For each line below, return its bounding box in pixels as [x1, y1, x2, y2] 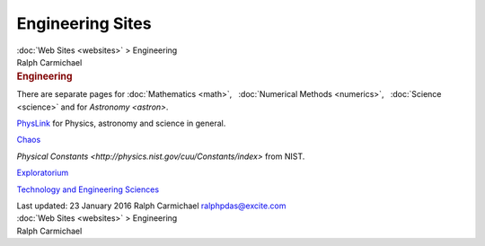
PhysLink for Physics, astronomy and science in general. [16, 118, 226, 128]
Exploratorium [16, 167, 69, 179]
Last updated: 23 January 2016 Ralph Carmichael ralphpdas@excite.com [16, 200, 287, 211]
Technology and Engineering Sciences [16, 184, 160, 195]
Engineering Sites [16, 13, 152, 33]
